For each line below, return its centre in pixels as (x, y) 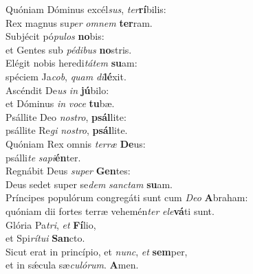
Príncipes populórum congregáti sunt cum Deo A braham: (127, 197)
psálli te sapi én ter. (43, 157)
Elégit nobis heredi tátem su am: (71, 63)
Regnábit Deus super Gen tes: (68, 171)
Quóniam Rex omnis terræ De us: (76, 143)
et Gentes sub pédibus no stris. (69, 49)
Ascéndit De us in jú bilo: (57, 90)
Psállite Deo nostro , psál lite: (66, 116)
